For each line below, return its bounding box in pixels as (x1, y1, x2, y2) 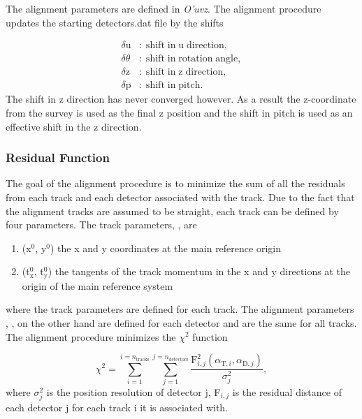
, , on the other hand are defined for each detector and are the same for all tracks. (6, 315, 357, 330)
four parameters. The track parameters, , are (6, 217, 197, 232)
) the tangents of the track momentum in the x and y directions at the (48, 264, 350, 279)
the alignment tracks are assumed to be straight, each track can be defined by (6, 203, 339, 218)
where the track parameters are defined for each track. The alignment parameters (6, 302, 354, 316)
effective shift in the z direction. (6, 119, 142, 133)
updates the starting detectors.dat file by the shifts (6, 15, 224, 29)
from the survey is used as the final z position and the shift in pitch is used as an (6, 105, 353, 119)
